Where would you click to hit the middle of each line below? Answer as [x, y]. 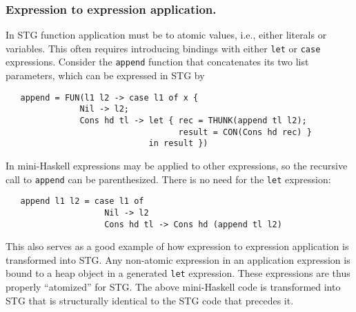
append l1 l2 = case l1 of [82, 201]
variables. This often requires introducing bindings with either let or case [163, 48]
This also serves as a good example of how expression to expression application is [177, 246]
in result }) [178, 144]
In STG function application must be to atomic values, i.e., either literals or [166, 35]
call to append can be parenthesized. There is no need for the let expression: [168, 179]
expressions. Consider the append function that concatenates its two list [157, 62]
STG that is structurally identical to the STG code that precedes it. [150, 300]
